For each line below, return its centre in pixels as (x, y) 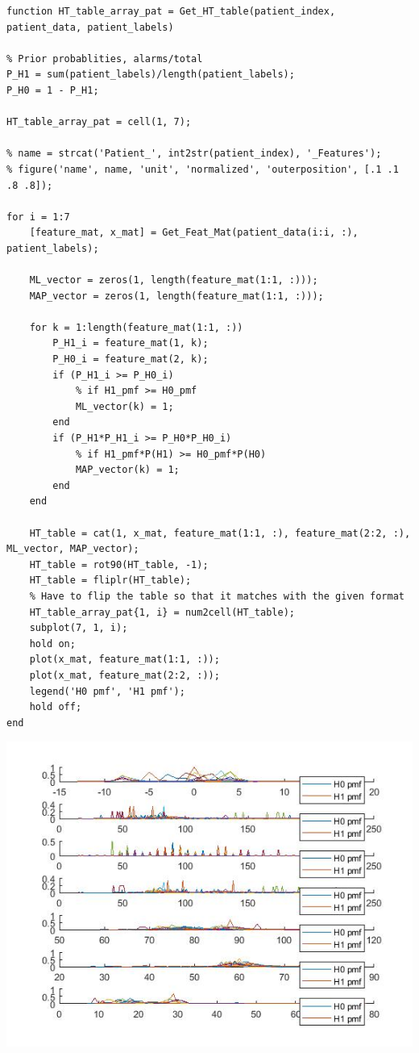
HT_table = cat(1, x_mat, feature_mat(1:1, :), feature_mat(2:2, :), (220, 533)
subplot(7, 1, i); (79, 628)
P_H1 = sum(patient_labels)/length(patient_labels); (151, 75)
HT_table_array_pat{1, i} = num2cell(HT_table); (162, 612)
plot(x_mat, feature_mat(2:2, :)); (124, 675)
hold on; (52, 643)
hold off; (56, 707)
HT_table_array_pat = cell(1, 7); (99, 122)
